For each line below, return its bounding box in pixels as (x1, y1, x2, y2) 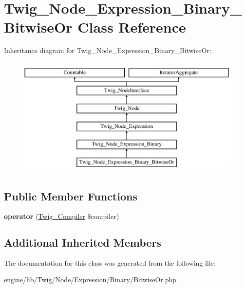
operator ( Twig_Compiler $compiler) (4, 211, 119, 221)
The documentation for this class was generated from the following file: (4, 258, 216, 268)
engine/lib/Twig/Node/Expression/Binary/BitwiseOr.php (4, 274, 177, 284)
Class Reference (77, 17, 186, 37)
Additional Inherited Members (4, 235, 161, 250)
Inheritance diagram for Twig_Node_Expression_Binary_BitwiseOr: (4, 45, 211, 55)
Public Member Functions (4, 188, 137, 203)
